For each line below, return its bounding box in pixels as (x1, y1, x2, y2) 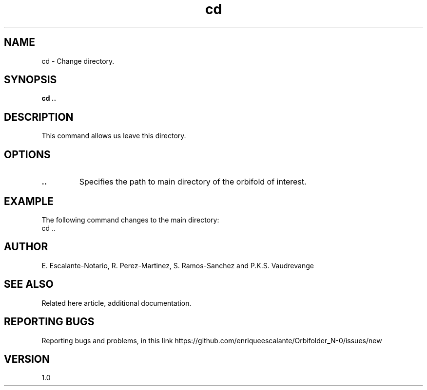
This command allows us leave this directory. (41, 131, 186, 140)
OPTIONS (4, 148, 51, 161)
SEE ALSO (4, 278, 54, 291)
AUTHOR (4, 241, 48, 253)
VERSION (4, 353, 50, 365)
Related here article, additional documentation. (41, 298, 192, 307)
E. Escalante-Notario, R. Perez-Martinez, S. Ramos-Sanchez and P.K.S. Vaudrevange (41, 261, 314, 270)
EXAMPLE (4, 195, 54, 207)
